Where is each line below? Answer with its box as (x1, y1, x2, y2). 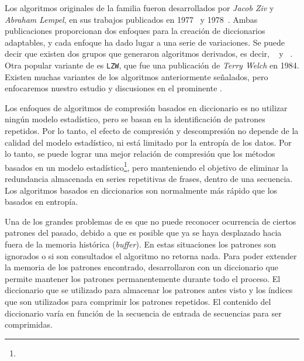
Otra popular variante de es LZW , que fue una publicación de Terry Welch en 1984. (5, 59, 299, 71)
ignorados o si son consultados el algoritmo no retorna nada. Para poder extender (5, 249, 297, 262)
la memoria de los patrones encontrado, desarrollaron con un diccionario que (5, 261, 278, 273)
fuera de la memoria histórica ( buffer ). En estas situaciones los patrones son (5, 238, 276, 250)
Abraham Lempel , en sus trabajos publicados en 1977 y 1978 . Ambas (5, 13, 258, 25)
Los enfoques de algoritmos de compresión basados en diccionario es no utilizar (5, 101, 288, 114)
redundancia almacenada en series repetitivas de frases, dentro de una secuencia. (5, 173, 293, 185)
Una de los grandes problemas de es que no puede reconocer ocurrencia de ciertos (5, 215, 296, 227)
